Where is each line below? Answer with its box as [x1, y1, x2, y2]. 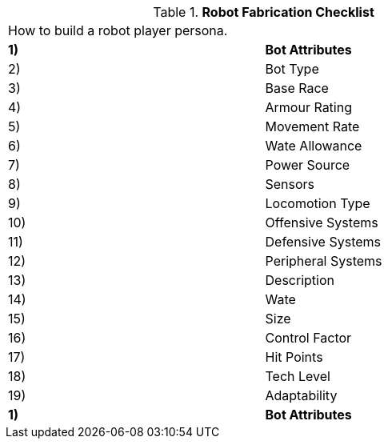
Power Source [265, 157, 350, 173]
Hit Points [265, 349, 323, 365]
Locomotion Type [265, 195, 370, 211]
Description [265, 272, 334, 288]
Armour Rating [265, 99, 352, 115]
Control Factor [265, 330, 352, 346]
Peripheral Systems [265, 253, 382, 269]
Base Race [265, 80, 329, 96]
